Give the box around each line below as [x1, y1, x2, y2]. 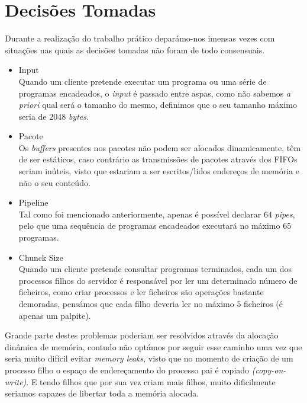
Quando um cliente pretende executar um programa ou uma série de [18, 75, 267, 87]
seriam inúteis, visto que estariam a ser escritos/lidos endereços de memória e [18, 165, 299, 177]
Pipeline [18, 196, 49, 209]
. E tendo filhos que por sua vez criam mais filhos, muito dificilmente [26, 375, 276, 388]
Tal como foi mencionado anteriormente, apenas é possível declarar [18, 207, 261, 220]
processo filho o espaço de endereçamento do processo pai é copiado [5, 363, 250, 376]
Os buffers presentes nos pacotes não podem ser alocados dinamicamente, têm [18, 141, 301, 153]
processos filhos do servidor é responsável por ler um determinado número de [18, 274, 298, 286]
